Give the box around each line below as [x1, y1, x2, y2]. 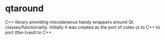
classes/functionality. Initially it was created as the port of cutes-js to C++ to [5, 24, 160, 30]
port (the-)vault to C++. [5, 29, 53, 35]
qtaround [5, 3, 44, 14]
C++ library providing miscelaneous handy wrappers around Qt [5, 19, 134, 25]
